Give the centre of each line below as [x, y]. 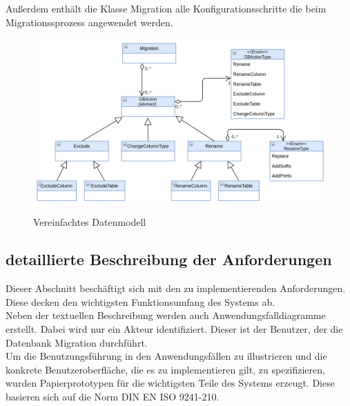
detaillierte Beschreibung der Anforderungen [169, 259]
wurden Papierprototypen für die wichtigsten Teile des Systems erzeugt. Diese [170, 383]
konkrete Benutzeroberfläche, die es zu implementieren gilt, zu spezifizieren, [165, 369]
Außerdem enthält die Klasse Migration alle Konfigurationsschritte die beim [166, 8]
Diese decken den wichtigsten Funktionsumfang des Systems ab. [140, 301]
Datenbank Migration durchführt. [77, 342]
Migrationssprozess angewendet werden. [89, 22]
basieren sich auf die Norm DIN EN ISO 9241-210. [113, 396]
